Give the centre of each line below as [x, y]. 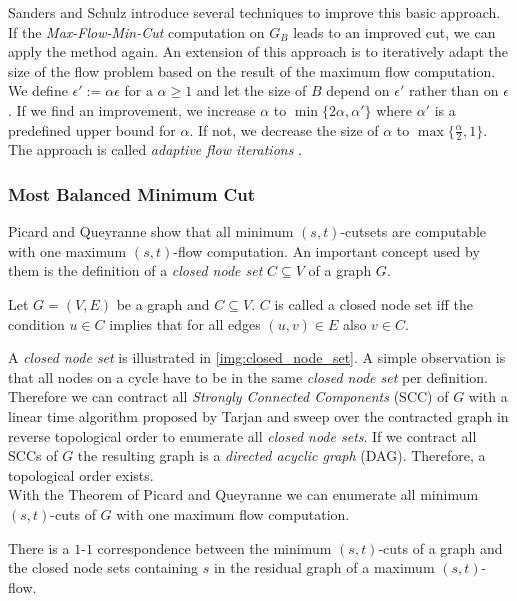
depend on [358, 90]
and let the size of [251, 90]
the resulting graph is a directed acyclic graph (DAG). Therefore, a [281, 455]
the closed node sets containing [103, 567]
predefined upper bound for [92, 129]
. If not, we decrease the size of [284, 129]
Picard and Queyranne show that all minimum [151, 231]
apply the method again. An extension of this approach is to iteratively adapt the [258, 51]
